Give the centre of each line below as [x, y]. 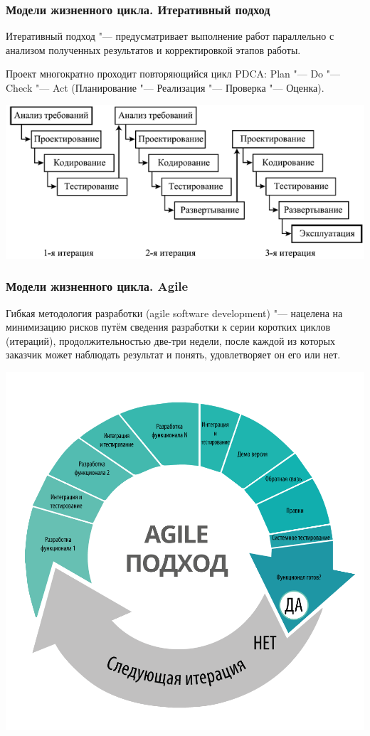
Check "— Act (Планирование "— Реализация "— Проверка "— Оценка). [165, 87]
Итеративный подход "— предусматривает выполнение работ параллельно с [170, 36]
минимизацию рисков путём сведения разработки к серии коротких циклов [168, 327]
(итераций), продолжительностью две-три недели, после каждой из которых [170, 340]
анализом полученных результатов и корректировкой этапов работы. [153, 49]
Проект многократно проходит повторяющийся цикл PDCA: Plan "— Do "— [173, 74]
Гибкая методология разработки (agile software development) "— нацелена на [174, 313]
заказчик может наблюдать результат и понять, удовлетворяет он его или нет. [173, 354]
